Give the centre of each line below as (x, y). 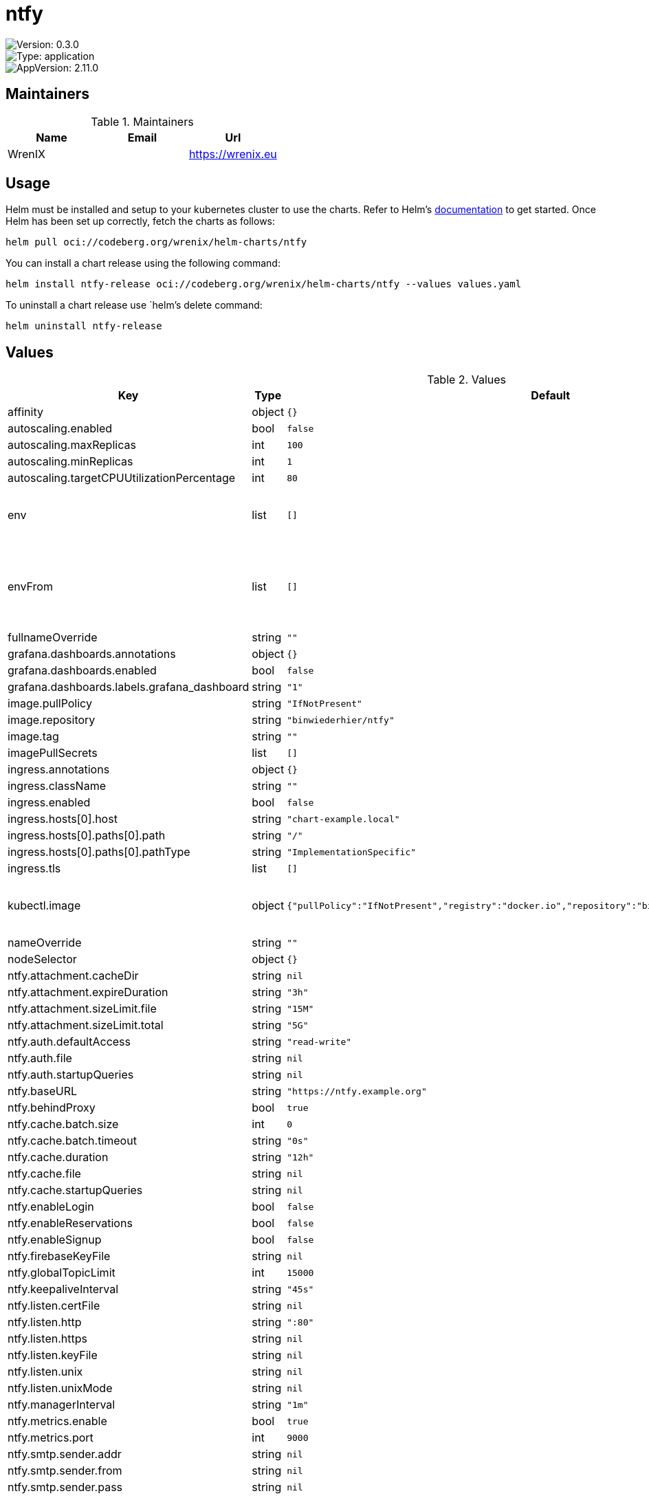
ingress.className (57, 786)
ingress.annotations (59, 770)
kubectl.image (44, 906)
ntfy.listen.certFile (54, 1306)
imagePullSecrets (53, 753)
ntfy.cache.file (44, 1174)
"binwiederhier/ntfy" (341, 720)
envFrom (30, 587)
